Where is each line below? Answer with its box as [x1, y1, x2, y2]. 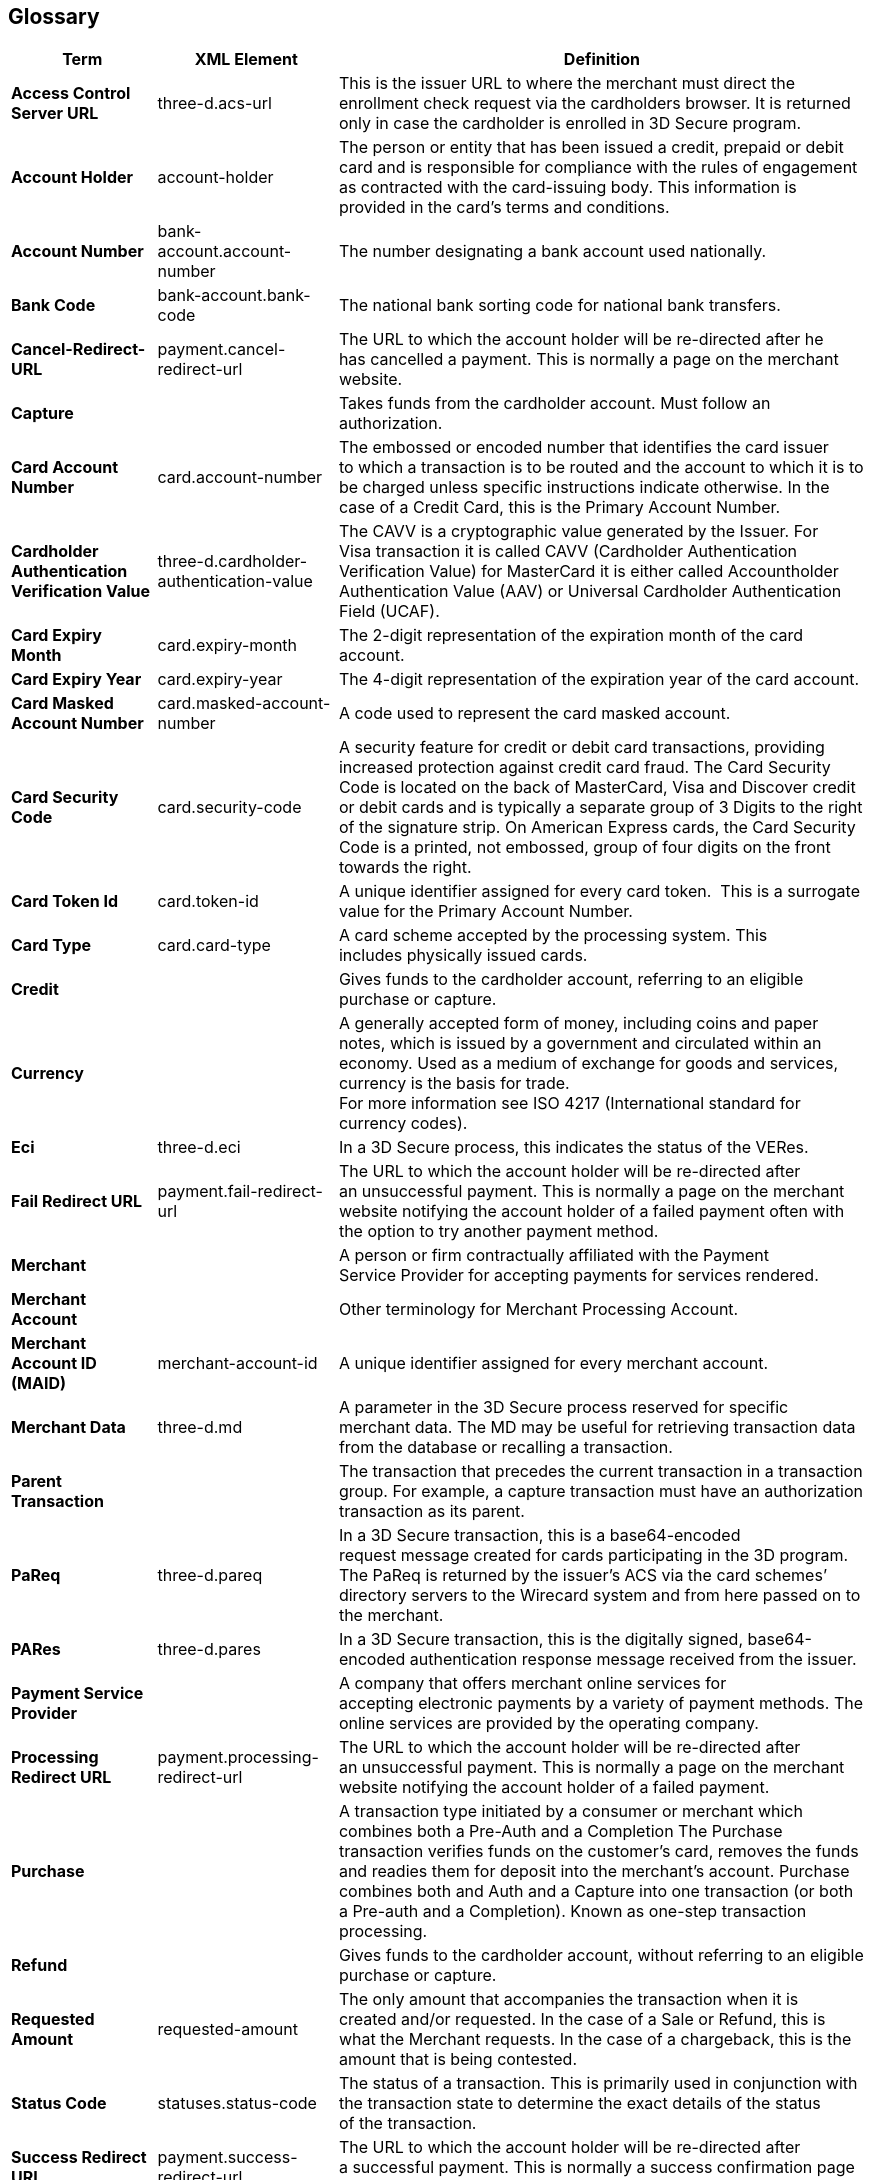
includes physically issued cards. [338, 945, 588, 966]
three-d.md [157, 1417, 243, 1438]
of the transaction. [338, 2113, 477, 2134]
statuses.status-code [157, 2093, 317, 2114]
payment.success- [157, 2147, 298, 2168]
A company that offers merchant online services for [338, 1673, 727, 1694]
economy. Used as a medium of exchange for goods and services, [338, 1053, 839, 1074]
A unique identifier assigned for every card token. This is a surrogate [338, 881, 860, 902]
